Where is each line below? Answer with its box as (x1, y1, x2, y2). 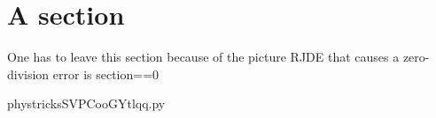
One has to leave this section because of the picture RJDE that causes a (7, 48, 400, 66)
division (7, 64, 50, 83)
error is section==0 (52, 64, 160, 83)
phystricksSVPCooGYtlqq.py (7, 94, 166, 113)
